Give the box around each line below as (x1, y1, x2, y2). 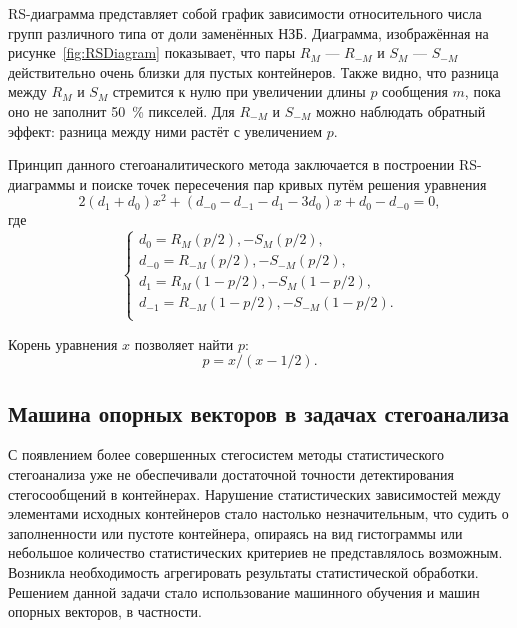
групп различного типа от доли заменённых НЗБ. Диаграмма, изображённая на (8, 22, 489, 43)
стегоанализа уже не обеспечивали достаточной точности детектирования (8, 464, 454, 485)
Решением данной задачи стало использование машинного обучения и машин (8, 581, 480, 602)
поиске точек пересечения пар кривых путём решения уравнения (91, 173, 487, 194)
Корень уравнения (8, 333, 118, 354)
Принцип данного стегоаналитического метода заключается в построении (8, 154, 455, 175)
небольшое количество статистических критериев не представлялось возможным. (8, 542, 503, 563)
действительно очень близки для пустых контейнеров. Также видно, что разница (8, 61, 499, 82)
